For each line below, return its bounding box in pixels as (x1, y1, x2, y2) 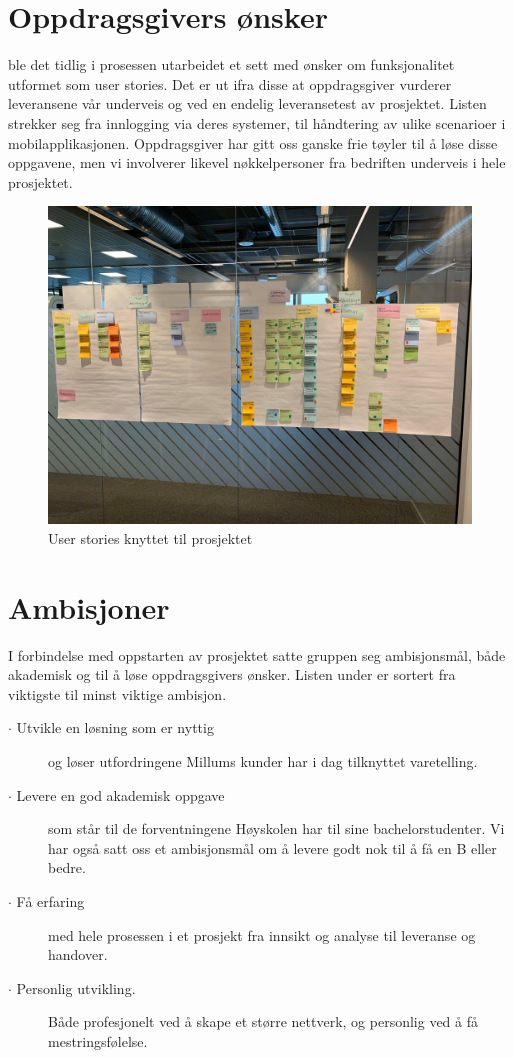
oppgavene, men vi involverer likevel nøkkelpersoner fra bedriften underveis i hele (8, 152, 506, 173)
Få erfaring (16, 890, 85, 911)
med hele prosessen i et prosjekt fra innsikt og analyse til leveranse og (48, 924, 476, 945)
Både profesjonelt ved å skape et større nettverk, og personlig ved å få (48, 1011, 479, 1032)
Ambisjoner (8, 586, 170, 627)
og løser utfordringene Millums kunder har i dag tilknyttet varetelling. (48, 750, 478, 771)
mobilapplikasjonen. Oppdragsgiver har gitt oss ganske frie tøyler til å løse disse (8, 132, 498, 153)
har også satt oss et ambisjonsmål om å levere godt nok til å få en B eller (48, 837, 497, 858)
